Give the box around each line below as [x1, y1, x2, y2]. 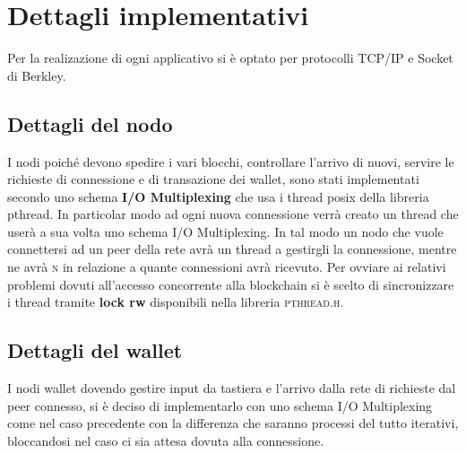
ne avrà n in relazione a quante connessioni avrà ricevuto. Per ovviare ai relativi [7, 257, 446, 276]
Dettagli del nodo [7, 109, 173, 137]
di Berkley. [7, 65, 66, 84]
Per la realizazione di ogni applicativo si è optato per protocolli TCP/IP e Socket [7, 48, 453, 67]
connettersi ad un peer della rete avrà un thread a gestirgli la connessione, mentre [7, 240, 457, 258]
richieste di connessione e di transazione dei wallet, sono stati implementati [7, 170, 419, 188]
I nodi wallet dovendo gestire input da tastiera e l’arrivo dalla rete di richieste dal [7, 379, 456, 397]
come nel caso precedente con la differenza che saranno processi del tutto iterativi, [7, 414, 459, 432]
